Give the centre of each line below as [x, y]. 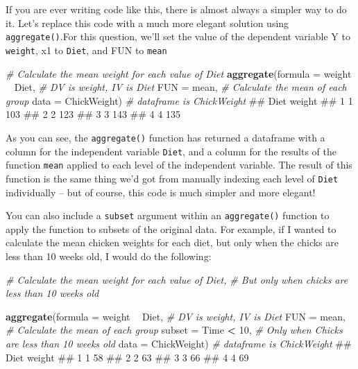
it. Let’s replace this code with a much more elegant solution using [147, 23]
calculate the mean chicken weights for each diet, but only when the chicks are [172, 242]
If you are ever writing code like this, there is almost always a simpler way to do [176, 9]
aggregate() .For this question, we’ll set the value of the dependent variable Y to [178, 36]
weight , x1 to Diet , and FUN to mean [86, 50]
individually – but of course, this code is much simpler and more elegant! [161, 192]
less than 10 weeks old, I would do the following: [109, 256]
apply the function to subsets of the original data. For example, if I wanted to [171, 229]
